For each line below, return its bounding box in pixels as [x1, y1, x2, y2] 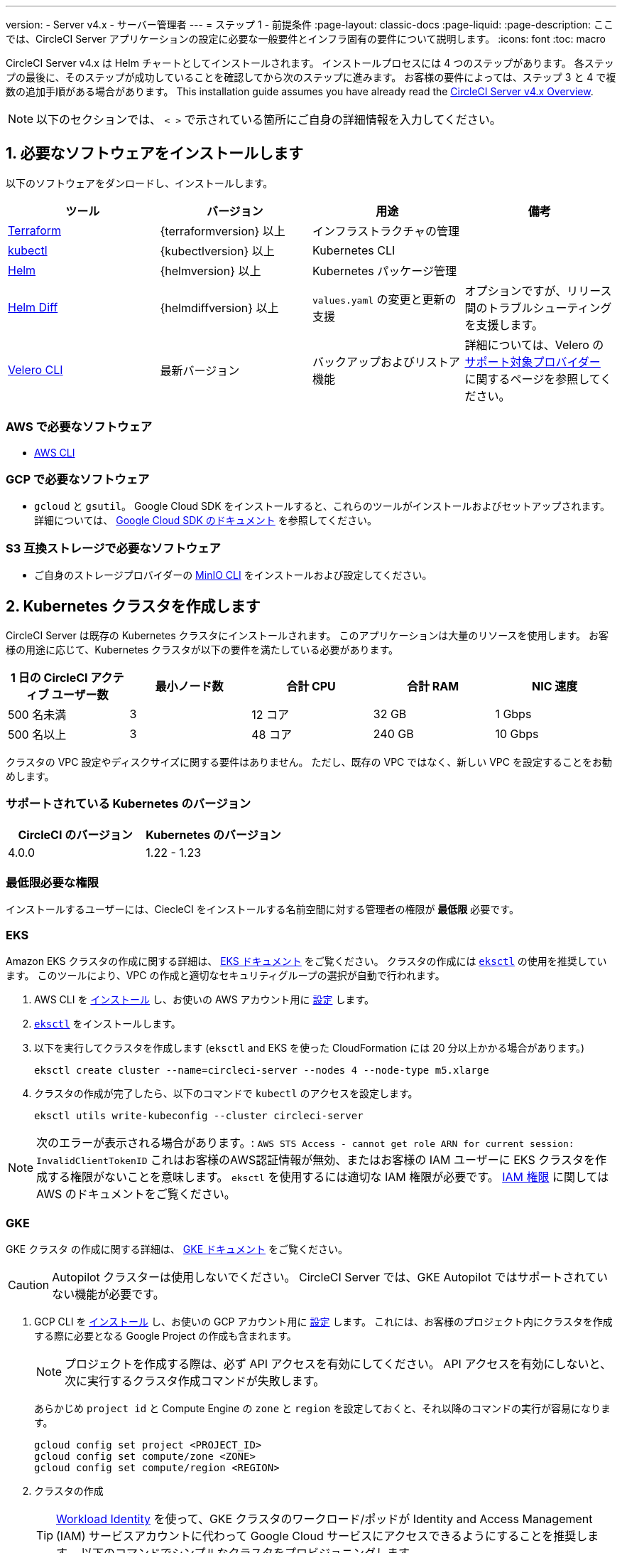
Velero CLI [8, 362, 63, 377]
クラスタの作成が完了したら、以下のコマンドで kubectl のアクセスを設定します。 [34, 1087, 418, 1100]
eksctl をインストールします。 [34, 1018, 181, 1030]
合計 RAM [407, 678, 459, 693]
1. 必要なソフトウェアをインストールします [6, 144, 303, 163]
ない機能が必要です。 [52, 1286, 165, 1301]
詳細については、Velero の [464, 337, 604, 352]
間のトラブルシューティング [464, 300, 612, 315]
